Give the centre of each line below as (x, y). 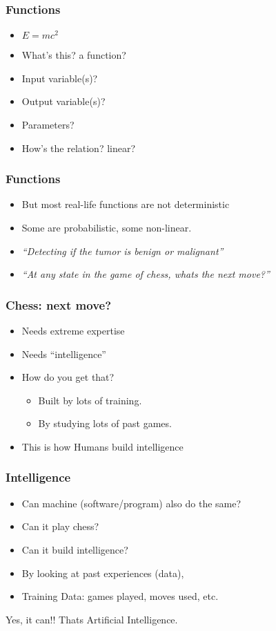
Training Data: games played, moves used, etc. (120, 596)
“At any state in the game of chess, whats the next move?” (146, 274)
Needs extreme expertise (73, 330)
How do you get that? (68, 377)
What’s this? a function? (74, 55)
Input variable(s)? (60, 78)
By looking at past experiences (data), (103, 573)
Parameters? (48, 124)
